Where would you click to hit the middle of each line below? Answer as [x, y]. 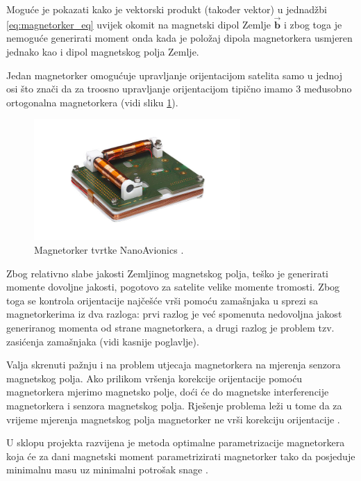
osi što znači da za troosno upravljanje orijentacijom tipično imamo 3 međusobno [179, 89]
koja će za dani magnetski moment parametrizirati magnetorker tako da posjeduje [181, 456]
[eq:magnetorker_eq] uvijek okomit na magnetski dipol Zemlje [138, 24]
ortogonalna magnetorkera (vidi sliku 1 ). [92, 102]
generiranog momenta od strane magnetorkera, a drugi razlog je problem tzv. [170, 327]
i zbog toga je [313, 24]
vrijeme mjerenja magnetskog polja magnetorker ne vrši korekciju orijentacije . [173, 419]
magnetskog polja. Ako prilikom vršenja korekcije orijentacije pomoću [154, 378]
